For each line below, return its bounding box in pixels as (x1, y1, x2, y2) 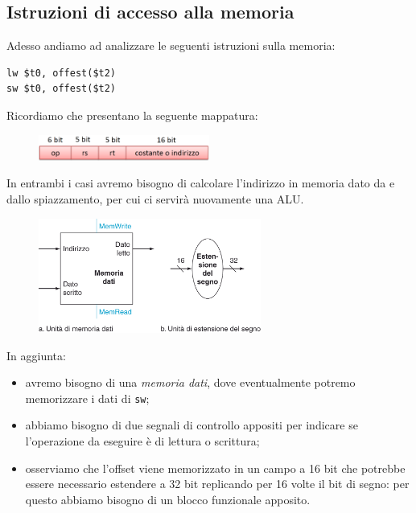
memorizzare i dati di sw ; (25, 389, 150, 406)
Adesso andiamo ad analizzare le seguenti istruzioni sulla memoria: (6, 37, 336, 54)
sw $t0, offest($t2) (6, 83, 117, 95)
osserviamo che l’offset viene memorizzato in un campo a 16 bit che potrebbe (25, 459, 406, 476)
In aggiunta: (6, 347, 66, 363)
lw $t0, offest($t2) (6, 67, 117, 79)
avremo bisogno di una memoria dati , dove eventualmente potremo (25, 374, 356, 391)
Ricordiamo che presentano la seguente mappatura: (6, 106, 258, 123)
